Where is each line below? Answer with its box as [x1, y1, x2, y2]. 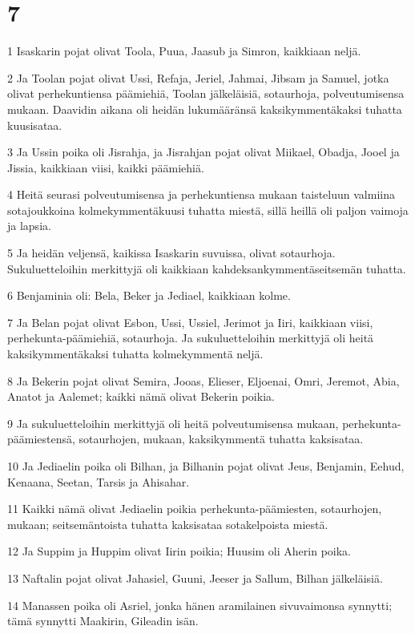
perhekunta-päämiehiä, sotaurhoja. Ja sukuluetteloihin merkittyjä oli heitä [7, 329, 374, 346]
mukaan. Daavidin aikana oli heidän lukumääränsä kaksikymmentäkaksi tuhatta [7, 100, 402, 117]
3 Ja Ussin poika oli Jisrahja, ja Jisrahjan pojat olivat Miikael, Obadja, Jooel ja [7, 143, 400, 160]
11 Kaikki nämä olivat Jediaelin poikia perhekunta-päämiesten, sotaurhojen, [7, 500, 382, 517]
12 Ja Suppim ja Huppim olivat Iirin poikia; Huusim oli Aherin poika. [7, 543, 351, 559]
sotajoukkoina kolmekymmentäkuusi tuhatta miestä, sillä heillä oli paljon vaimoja [7, 201, 409, 218]
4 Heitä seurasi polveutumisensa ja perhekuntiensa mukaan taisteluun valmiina [7, 186, 395, 203]
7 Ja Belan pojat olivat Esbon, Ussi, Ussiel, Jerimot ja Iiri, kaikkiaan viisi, [7, 313, 373, 330]
